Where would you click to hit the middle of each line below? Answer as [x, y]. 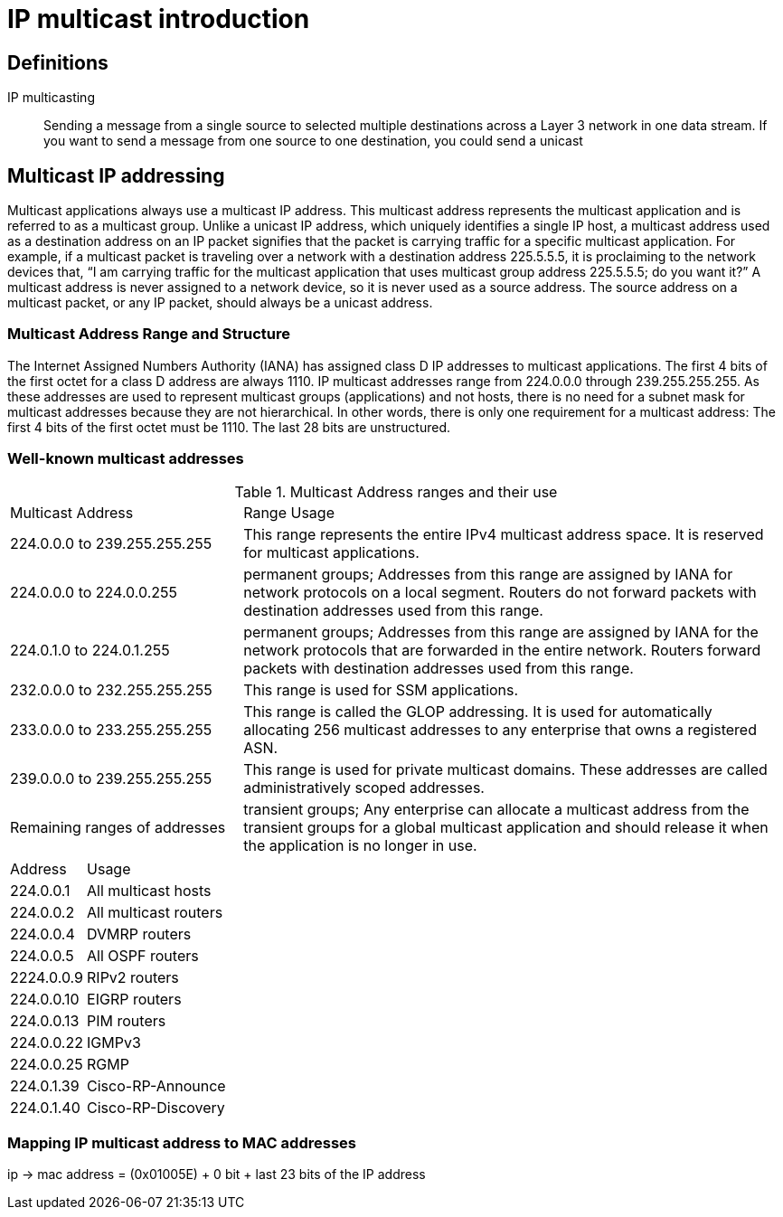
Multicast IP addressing [116, 175]
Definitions [58, 62]
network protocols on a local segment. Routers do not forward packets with [500, 592]
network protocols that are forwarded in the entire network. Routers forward [502, 650]
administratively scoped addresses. [364, 787]
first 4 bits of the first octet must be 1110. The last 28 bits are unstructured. [229, 427]
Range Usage [289, 512]
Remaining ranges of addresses [118, 827]
